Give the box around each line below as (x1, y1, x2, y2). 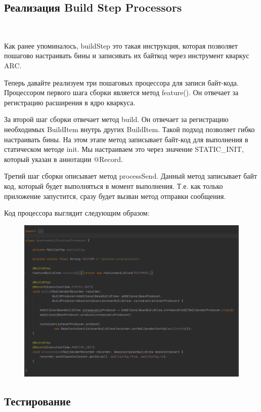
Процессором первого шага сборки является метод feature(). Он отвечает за (4, 87, 239, 98)
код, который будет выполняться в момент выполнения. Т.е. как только (4, 180, 223, 191)
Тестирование (4, 393, 71, 408)
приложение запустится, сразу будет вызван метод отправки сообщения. (4, 190, 226, 201)
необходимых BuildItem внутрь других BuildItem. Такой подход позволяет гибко (4, 123, 255, 134)
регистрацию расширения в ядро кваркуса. (4, 97, 136, 107)
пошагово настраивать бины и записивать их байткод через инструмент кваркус (4, 50, 249, 61)
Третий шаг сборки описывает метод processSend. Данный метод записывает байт (4, 171, 257, 181)
